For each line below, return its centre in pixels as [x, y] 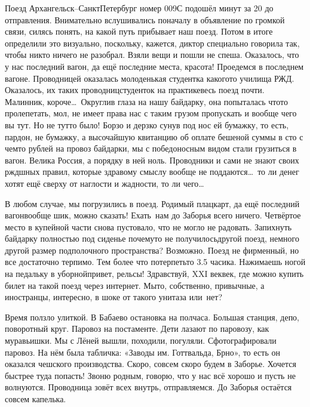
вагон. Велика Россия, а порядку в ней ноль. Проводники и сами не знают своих [152, 160]
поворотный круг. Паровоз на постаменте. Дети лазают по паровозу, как [137, 329]
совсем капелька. [36, 399]
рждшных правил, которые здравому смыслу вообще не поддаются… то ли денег [152, 172]
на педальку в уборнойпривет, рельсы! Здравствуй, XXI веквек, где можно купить [154, 274]
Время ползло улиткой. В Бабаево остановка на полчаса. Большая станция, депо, [152, 317]
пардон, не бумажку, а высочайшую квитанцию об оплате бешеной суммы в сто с [154, 136]
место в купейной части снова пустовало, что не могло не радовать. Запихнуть [148, 226]
